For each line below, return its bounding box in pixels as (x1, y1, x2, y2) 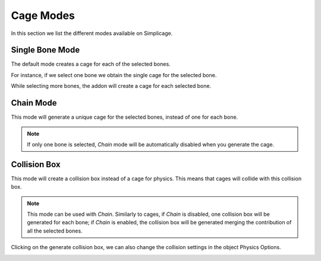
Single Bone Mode (11, 45, 80, 55)
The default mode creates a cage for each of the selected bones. (11, 61, 171, 68)
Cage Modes (11, 9, 75, 22)
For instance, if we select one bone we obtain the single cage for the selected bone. (11, 71, 217, 78)
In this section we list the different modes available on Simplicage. (11, 30, 173, 37)
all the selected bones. (27, 227, 83, 234)
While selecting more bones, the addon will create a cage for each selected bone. (11, 82, 212, 90)
